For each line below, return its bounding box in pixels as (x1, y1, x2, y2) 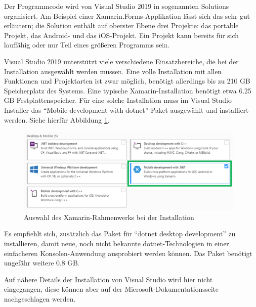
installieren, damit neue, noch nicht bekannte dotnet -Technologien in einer (4, 238, 229, 248)
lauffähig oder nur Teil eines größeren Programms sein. (4, 40, 170, 50)
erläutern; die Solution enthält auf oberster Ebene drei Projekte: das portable (4, 20, 239, 31)
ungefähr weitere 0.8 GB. (4, 258, 80, 268)
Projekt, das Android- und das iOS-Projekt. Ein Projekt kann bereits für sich (4, 30, 239, 40)
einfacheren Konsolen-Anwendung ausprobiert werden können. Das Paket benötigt (4, 248, 253, 258)
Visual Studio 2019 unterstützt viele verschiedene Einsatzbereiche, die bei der (4, 56, 239, 66)
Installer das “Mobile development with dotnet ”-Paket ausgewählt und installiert (4, 104, 249, 115)
